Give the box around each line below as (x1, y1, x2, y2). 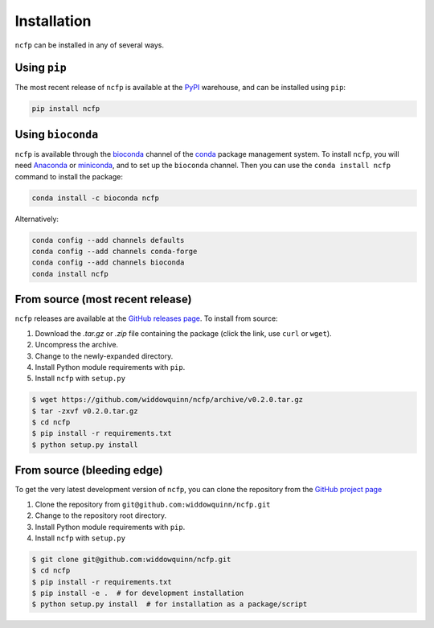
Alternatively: (14, 214, 59, 224)
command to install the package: (14, 171, 124, 181)
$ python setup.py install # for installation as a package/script (31, 600, 308, 609)
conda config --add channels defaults (31, 236, 185, 244)
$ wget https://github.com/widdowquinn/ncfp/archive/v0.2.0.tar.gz (31, 395, 304, 404)
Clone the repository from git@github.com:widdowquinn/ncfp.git (35, 499, 271, 509)
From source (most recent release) (14, 293, 192, 306)
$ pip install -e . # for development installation (31, 589, 244, 598)
